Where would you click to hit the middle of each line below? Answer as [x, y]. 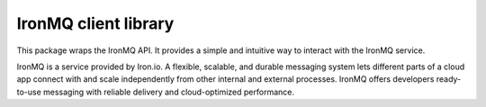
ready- [449, 79]
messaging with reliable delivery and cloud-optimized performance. [169, 92]
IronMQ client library [95, 23]
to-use [29, 92]
